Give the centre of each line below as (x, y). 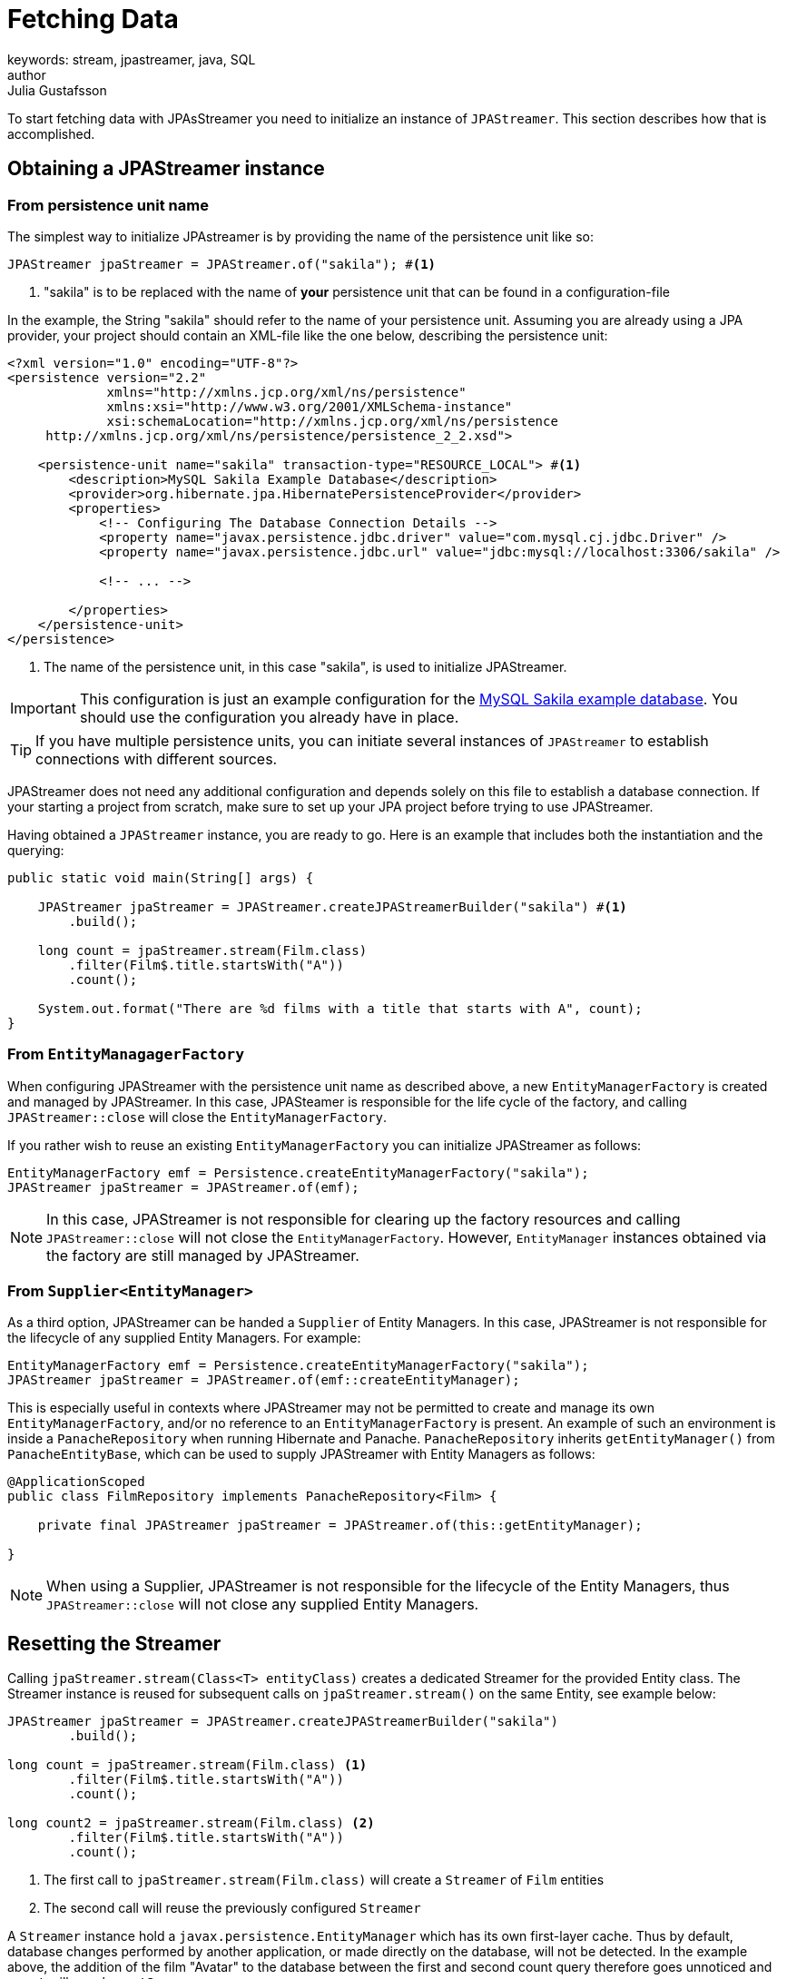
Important (43, 708)
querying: (36, 850)
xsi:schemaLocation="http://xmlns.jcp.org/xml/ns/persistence (332, 421)
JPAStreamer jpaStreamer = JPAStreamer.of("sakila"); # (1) (222, 264)
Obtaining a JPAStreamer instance (166, 169)
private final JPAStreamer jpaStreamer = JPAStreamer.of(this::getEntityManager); (340, 1526)
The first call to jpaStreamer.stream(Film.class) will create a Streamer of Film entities (324, 1880)
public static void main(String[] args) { (161, 877)
